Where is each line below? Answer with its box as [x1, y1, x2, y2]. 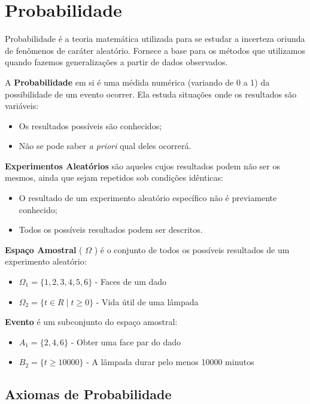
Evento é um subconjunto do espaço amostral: [5, 315, 178, 328]
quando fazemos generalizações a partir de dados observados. [5, 56, 228, 68]
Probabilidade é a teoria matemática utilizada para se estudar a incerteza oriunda [5, 32, 305, 45]
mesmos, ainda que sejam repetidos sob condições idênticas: [5, 171, 223, 184]
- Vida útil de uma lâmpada [96, 295, 199, 308]
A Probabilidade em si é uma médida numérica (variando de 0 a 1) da [5, 75, 270, 88]
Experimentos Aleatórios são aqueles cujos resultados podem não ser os [5, 159, 280, 172]
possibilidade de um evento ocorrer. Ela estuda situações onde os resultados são [5, 87, 297, 100]
